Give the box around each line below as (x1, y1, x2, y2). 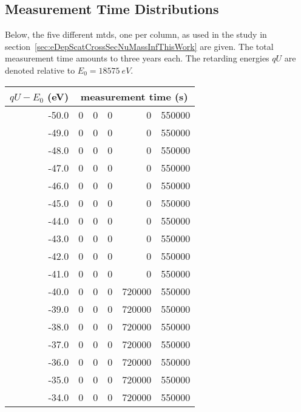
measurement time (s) (80, 89, 188, 103)
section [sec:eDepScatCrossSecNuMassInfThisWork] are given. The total (5, 40, 274, 52)
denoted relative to (5, 63, 75, 76)
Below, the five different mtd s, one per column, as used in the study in (5, 28, 267, 41)
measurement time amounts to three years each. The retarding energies (5, 52, 269, 65)
